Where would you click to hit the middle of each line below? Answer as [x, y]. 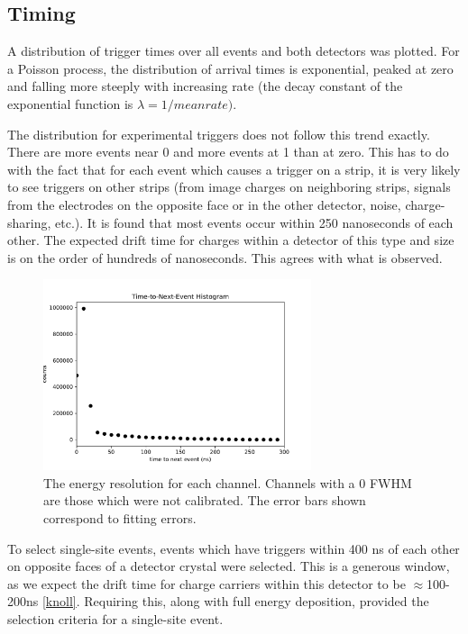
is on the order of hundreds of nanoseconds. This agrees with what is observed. [225, 257]
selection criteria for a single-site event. [115, 618]
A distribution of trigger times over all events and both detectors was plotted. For [234, 51]
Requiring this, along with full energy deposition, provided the [257, 601]
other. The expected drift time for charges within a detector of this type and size [231, 240]
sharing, [29, 222]
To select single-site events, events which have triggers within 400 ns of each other [234, 548]
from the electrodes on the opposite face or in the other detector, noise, [204, 204]
